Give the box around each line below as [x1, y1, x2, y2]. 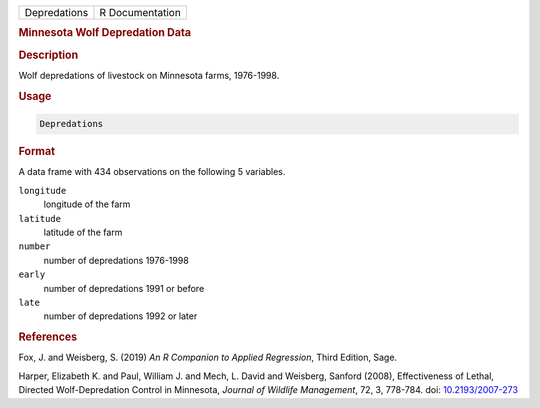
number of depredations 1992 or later [43, 310, 198, 322]
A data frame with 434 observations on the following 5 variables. [18, 166, 286, 178]
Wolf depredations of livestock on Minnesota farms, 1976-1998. [18, 69, 280, 81]
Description [18, 48, 79, 62]
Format [18, 145, 55, 159]
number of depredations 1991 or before [43, 282, 205, 294]
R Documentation [99, 6, 182, 19]
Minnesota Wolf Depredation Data [18, 26, 192, 40]
